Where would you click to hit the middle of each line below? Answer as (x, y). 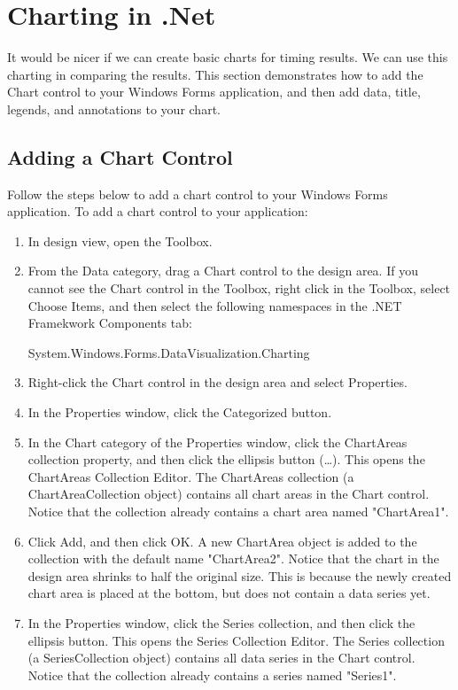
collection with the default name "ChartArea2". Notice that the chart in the (233, 558)
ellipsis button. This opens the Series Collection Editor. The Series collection (236, 640)
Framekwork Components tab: (110, 323)
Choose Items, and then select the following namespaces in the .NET (215, 305)
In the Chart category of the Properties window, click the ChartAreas (217, 442)
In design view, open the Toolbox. (120, 240)
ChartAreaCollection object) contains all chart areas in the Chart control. (229, 494)
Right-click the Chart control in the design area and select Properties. (217, 382)
